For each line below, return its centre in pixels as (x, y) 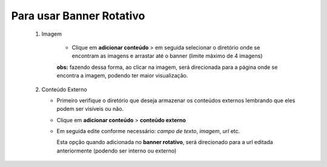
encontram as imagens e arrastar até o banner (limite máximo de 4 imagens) (167, 56)
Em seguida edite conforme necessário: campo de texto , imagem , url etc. (148, 131)
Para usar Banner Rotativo (78, 16)
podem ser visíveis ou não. (90, 109)
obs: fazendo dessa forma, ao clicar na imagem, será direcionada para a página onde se (167, 67)
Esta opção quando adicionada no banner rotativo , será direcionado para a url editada (165, 142)
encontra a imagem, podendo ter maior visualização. (122, 76)
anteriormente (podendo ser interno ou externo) (117, 151)
